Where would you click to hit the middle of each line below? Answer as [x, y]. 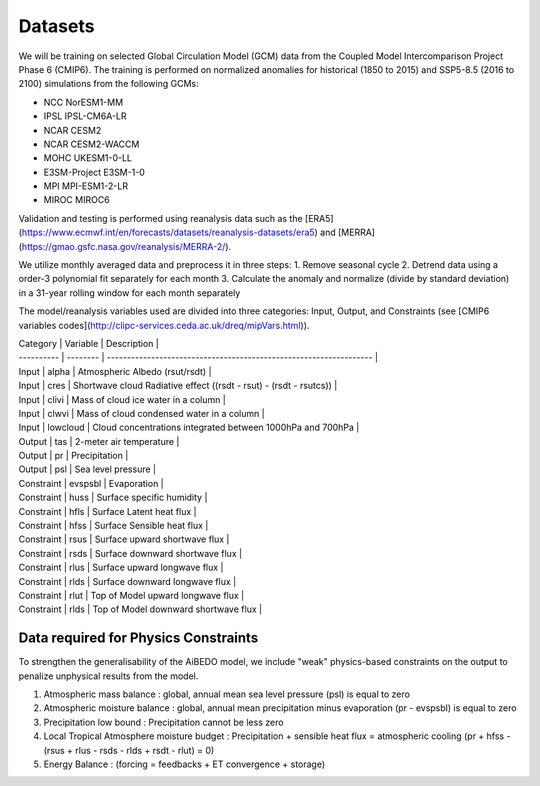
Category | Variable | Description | [88, 343]
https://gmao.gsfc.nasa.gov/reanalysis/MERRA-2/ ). [126, 246]
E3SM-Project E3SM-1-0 [94, 172]
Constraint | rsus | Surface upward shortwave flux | [124, 539]
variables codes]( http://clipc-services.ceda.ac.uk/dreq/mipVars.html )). [164, 325]
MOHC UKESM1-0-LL [88, 158]
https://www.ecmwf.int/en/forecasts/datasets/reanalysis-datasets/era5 [168, 232]
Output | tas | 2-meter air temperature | [99, 441]
